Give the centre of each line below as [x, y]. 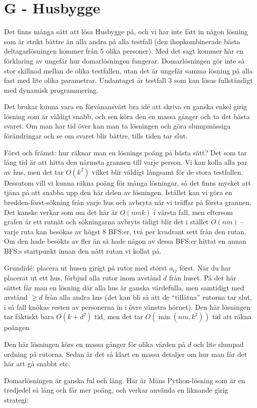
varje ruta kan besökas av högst [52, 231]
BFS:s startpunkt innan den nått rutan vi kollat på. [83, 251]
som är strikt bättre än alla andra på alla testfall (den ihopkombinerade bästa [122, 41]
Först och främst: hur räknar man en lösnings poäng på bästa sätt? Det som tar [126, 152]
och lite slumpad [219, 344]
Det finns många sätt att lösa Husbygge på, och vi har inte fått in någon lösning [126, 32]
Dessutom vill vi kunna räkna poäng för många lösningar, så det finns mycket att [128, 182]
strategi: [16, 399]
